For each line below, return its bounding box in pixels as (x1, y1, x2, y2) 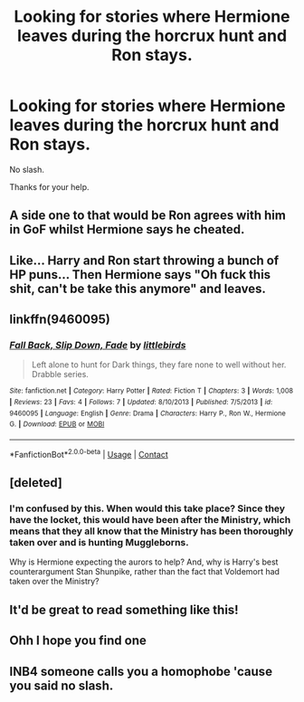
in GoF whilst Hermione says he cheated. (9, 222, 245, 237)
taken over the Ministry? (9, 576, 100, 587)
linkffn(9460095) (9, 312, 110, 327)
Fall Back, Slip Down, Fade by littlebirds (9, 339, 186, 352)
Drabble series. (31, 369, 89, 380)
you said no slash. (9, 678, 114, 693)
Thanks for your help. (9, 181, 90, 192)
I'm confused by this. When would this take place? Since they (9, 502, 286, 515)
